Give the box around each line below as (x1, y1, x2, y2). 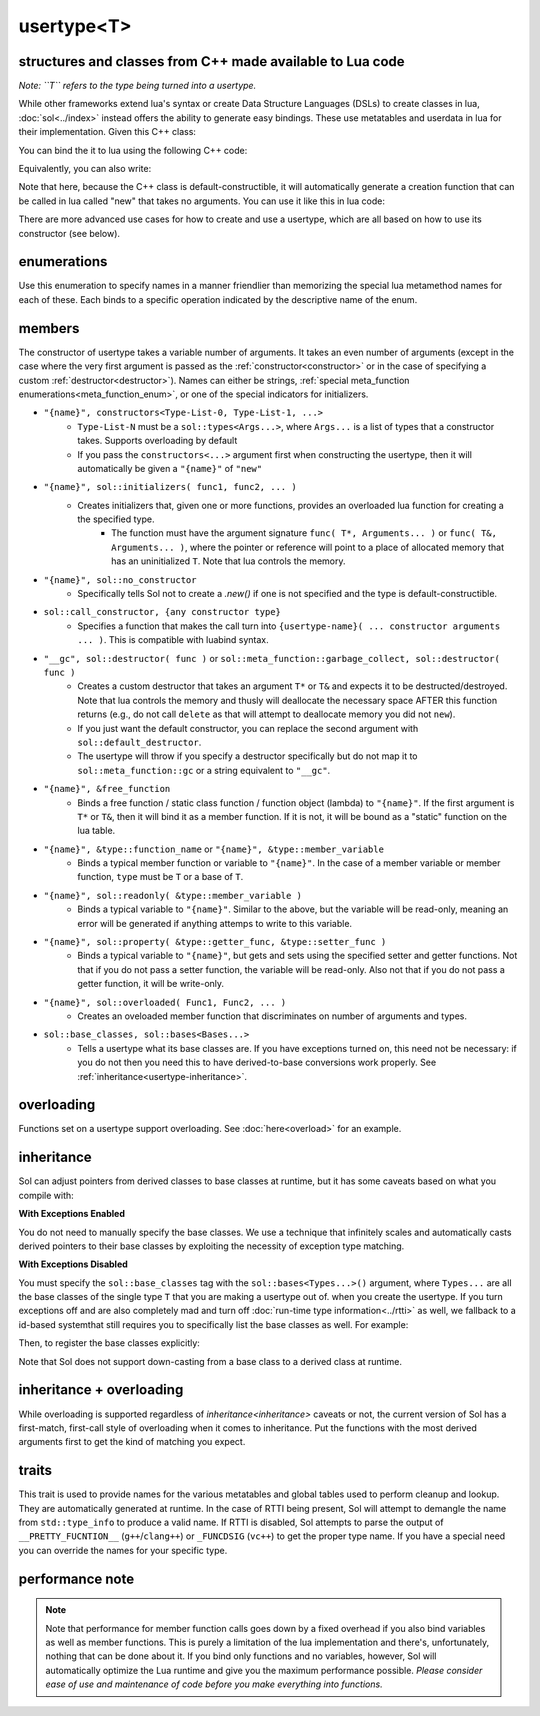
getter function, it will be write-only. (77, 978, 225, 990)
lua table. (77, 825, 116, 837)
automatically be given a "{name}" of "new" (77, 462, 263, 474)
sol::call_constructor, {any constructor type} (43, 606, 282, 618)
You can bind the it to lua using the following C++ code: (18, 144, 248, 156)
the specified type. (77, 513, 155, 525)
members (18, 320, 80, 337)
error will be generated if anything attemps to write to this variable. (77, 917, 353, 929)
